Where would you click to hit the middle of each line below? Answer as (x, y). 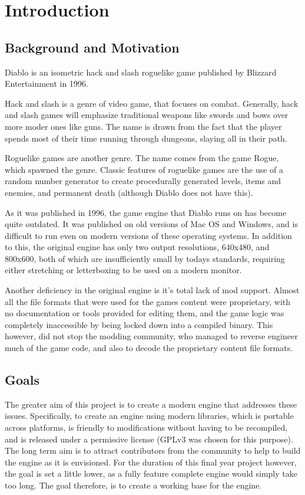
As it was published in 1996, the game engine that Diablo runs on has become (146, 212)
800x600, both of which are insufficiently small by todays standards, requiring (145, 258)
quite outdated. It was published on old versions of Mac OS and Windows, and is (151, 224)
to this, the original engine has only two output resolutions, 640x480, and (137, 247)
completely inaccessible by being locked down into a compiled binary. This (139, 324)
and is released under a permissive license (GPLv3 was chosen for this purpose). (149, 439)
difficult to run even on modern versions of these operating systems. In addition (148, 235)
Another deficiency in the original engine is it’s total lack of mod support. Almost (152, 290)
